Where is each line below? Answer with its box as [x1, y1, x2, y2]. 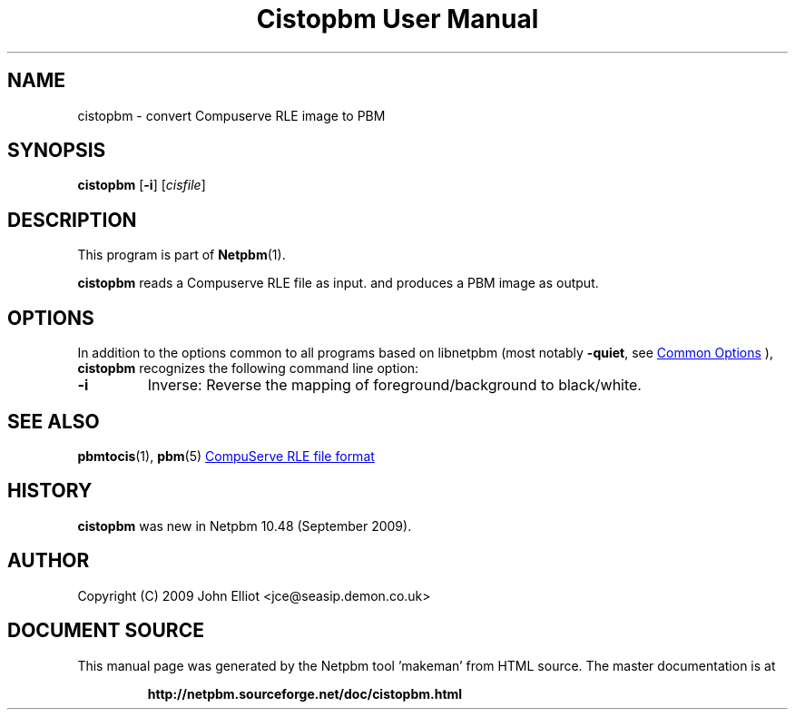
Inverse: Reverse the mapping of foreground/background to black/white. [147, 376, 642, 395]
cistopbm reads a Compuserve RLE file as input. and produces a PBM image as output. [77, 275, 599, 291]
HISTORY [7, 479, 93, 503]
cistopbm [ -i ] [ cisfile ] [77, 177, 206, 193]
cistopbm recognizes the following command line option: [77, 360, 419, 377]
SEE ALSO [7, 409, 100, 433]
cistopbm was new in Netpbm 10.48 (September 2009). [77, 517, 412, 534]
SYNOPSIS [7, 139, 106, 162]
